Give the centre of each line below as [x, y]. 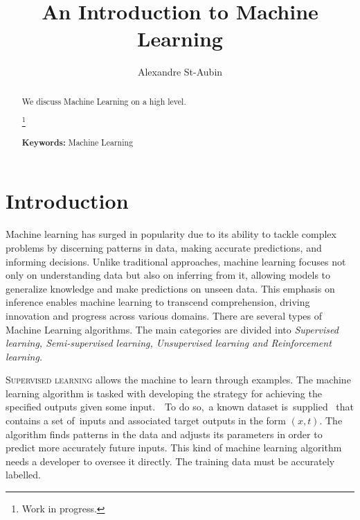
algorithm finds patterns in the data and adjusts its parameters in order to [164, 434]
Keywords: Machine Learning [78, 142]
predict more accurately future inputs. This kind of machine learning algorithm [174, 448]
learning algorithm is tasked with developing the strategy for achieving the [164, 393]
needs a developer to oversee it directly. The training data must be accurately [170, 461]
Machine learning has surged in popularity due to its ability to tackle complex [171, 234]
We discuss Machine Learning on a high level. [104, 101]
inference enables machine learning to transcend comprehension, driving [158, 302]
